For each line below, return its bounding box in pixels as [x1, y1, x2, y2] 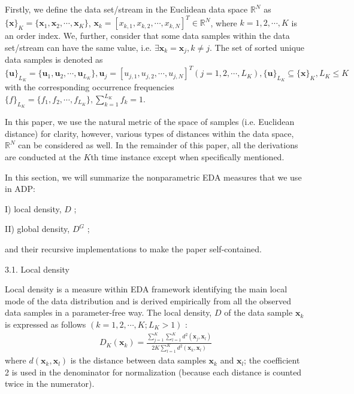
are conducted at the [5, 151, 81, 163]
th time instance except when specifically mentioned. [90, 151, 285, 163]
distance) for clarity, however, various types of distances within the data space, [5, 127, 294, 139]
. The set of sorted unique [210, 41, 305, 53]
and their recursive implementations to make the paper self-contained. [5, 242, 262, 255]
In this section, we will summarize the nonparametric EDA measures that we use [5, 170, 302, 183]
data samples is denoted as [5, 53, 103, 66]
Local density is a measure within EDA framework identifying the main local [5, 283, 288, 295]
